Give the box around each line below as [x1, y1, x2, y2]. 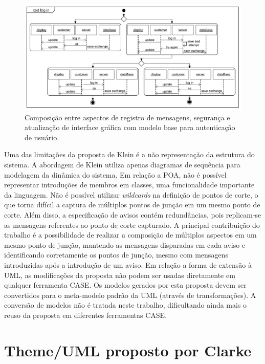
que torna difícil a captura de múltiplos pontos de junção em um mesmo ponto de [4, 199, 260, 210]
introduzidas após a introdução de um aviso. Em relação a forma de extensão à [4, 259, 252, 270]
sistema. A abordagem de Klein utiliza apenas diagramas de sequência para [4, 159, 240, 169]
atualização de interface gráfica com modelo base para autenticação [25, 122, 235, 133]
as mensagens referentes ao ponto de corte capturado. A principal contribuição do [4, 219, 260, 230]
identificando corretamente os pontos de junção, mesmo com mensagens [4, 249, 228, 260]
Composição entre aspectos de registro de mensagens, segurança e [25, 112, 230, 122]
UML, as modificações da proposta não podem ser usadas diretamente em [4, 269, 235, 280]
